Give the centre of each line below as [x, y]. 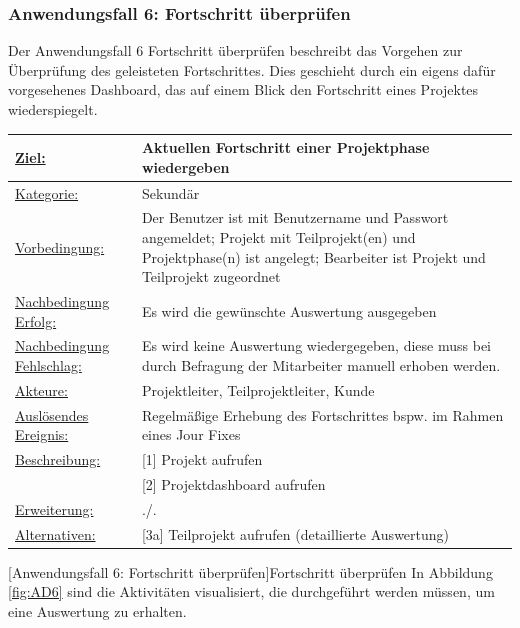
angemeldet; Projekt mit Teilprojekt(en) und [278, 236]
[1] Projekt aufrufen [202, 459]
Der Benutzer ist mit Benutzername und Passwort [295, 217]
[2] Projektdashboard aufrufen [233, 484]
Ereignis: [42, 434]
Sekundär [170, 192]
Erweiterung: [54, 508]
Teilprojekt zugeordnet [211, 276]
